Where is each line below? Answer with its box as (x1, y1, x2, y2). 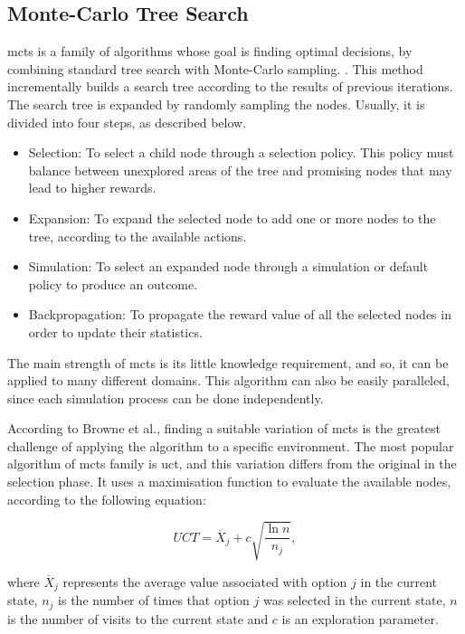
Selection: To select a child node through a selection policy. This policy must (28, 143, 454, 162)
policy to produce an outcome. (28, 274, 198, 293)
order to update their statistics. (28, 322, 203, 341)
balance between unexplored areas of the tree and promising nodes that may (28, 160, 452, 179)
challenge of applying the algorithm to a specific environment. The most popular (7, 436, 454, 455)
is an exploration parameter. (281, 609, 439, 628)
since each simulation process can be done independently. (7, 388, 324, 407)
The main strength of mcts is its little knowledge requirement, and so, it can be (7, 353, 449, 372)
